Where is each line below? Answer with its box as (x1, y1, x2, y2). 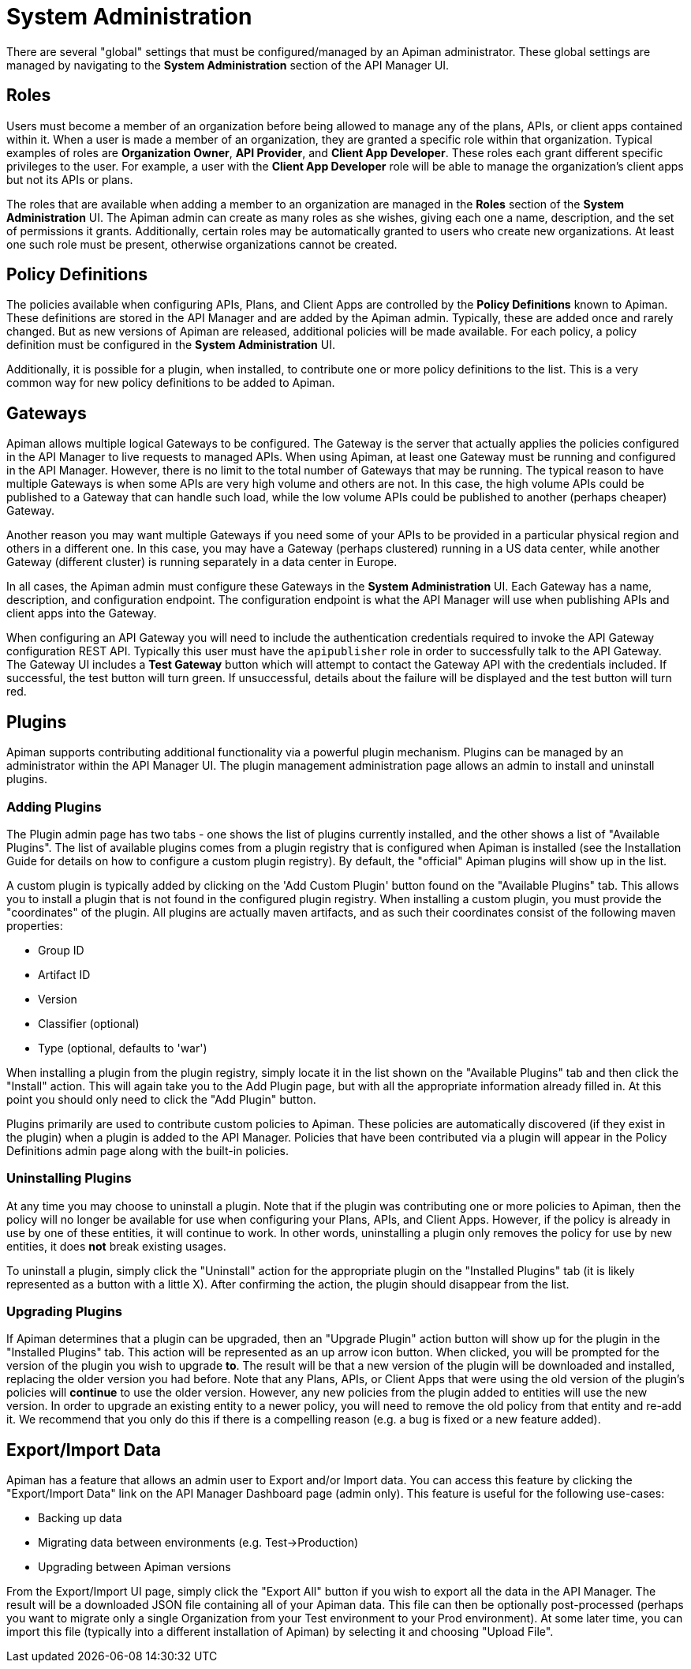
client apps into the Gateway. (6, 606, 157, 621)
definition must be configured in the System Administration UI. (6, 338, 335, 352)
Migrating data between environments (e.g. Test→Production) (38, 1536, 359, 1550)
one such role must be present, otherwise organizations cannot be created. (6, 237, 398, 251)
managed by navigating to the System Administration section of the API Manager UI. (6, 58, 450, 72)
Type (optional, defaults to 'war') (38, 1041, 207, 1055)
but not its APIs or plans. (6, 172, 133, 186)
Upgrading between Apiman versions (38, 1560, 231, 1574)
